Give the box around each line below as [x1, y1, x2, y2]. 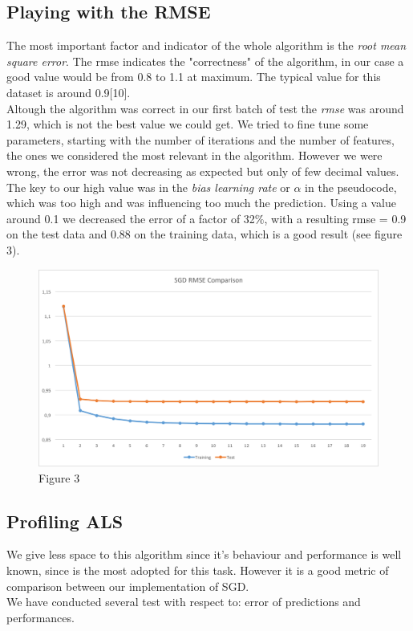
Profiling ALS [6, 508, 123, 533]
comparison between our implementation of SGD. [6, 577, 249, 594]
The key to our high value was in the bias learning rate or [6, 178, 290, 195]
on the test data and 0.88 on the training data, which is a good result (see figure [6, 226, 403, 242]
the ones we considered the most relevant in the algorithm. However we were [6, 147, 383, 164]
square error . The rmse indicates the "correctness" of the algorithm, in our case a [6, 52, 404, 69]
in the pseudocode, [305, 178, 397, 195]
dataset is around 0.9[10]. [6, 83, 131, 100]
